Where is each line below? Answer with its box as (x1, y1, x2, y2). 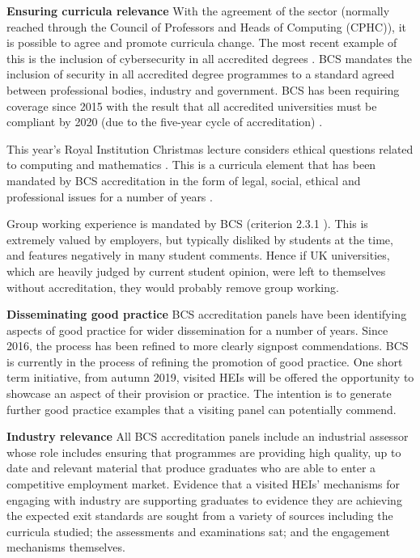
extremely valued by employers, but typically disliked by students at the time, (6, 230, 393, 247)
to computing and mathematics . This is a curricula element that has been (6, 156, 376, 173)
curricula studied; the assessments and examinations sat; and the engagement (6, 522, 390, 539)
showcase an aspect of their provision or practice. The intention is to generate (6, 385, 392, 402)
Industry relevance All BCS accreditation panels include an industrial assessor (6, 428, 409, 445)
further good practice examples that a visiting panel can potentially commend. (6, 400, 397, 417)
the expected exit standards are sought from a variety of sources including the (6, 507, 393, 524)
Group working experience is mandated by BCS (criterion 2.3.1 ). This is (6, 215, 368, 232)
